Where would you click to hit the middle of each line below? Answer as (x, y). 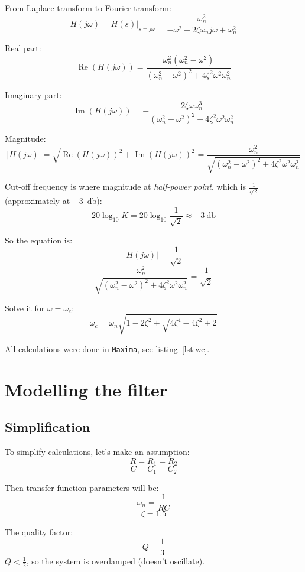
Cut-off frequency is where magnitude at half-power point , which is (126, 186)
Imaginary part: (33, 95)
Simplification (48, 427)
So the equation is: (39, 240)
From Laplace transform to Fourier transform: (88, 8)
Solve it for (25, 308)
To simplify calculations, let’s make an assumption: (97, 452)
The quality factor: (39, 532)
